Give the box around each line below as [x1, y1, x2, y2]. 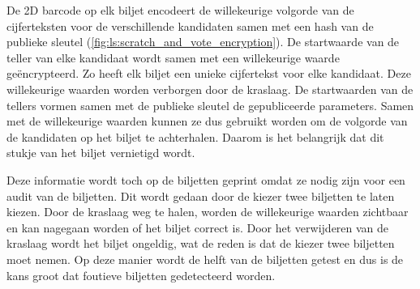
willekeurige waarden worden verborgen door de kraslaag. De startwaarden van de [6, 80, 414, 97]
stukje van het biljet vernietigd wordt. [6, 144, 195, 161]
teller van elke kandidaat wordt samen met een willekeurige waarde [6, 49, 340, 66]
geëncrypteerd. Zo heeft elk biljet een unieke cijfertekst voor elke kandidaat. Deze [6, 65, 411, 82]
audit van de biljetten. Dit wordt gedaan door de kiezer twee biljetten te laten [6, 187, 395, 204]
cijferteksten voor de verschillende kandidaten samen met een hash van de [6, 17, 374, 34]
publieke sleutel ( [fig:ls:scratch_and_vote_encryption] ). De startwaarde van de [6, 33, 400, 50]
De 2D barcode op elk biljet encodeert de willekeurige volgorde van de [6, 2, 354, 18]
